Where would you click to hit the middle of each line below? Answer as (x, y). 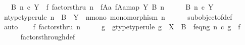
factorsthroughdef (48, 36)
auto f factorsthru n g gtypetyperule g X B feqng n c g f (122, 27)
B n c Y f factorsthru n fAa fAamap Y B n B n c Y (112, 7)
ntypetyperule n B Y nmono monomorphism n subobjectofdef (118, 16)
